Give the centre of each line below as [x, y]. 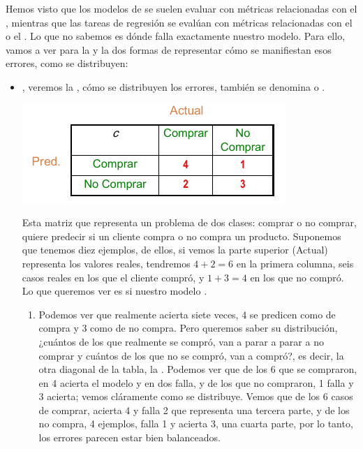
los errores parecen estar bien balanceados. [129, 437]
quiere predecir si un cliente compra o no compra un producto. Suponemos [181, 236]
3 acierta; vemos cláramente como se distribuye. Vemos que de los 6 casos [196, 396]
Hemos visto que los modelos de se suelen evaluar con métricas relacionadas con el [181, 8]
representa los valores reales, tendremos [106, 263]
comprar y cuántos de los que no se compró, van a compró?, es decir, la [191, 355]
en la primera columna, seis [295, 263]
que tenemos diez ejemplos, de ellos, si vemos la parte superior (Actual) [175, 250]
